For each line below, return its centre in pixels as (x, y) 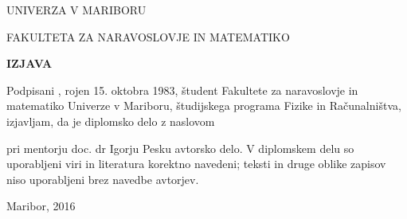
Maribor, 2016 (41, 206)
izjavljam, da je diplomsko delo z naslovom (111, 121)
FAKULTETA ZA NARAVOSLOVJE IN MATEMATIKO (148, 36)
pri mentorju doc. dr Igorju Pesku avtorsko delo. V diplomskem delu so (180, 148)
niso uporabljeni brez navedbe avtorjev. (103, 179)
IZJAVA (29, 63)
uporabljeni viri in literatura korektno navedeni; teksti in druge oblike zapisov (196, 164)
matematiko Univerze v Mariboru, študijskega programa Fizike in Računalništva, (204, 106)
